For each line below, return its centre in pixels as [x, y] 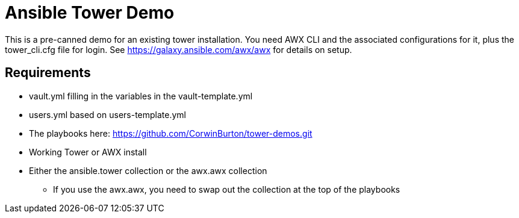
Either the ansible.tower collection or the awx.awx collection [148, 170]
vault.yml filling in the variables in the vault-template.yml [141, 96]
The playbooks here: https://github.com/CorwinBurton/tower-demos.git [171, 133]
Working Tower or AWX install [88, 152]
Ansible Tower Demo [90, 13]
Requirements [48, 73]
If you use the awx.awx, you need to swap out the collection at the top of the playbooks [227, 189]
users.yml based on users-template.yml [108, 114]
